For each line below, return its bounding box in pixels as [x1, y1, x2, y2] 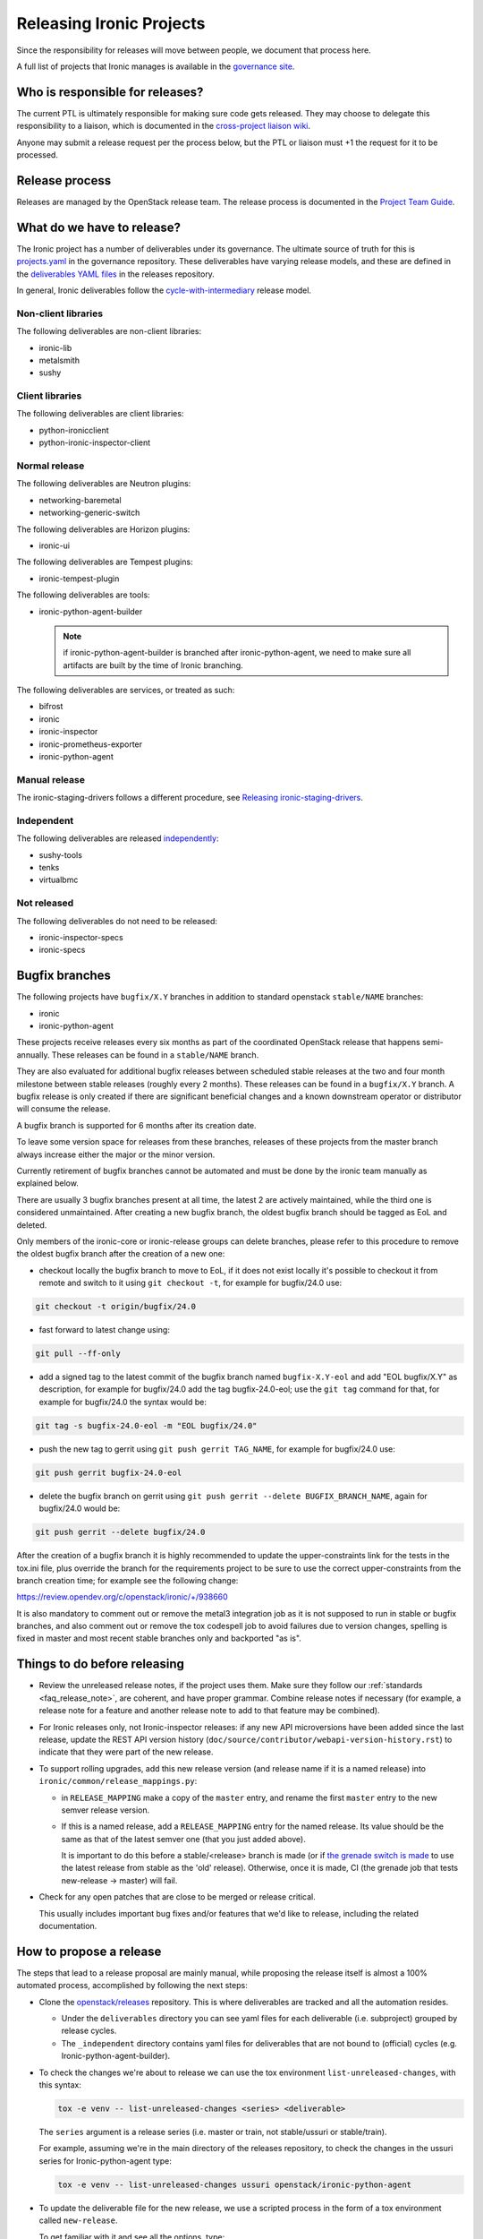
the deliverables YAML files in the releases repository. [16, 269, 215, 279]
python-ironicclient [38, 425, 109, 435]
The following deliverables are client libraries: [16, 408, 184, 419]
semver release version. [61, 1805, 150, 1815]
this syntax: [38, 2080, 82, 2090]
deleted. [16, 1219, 47, 1231]
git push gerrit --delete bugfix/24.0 [35, 1527, 206, 1538]
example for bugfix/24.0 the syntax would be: [38, 1396, 208, 1407]
